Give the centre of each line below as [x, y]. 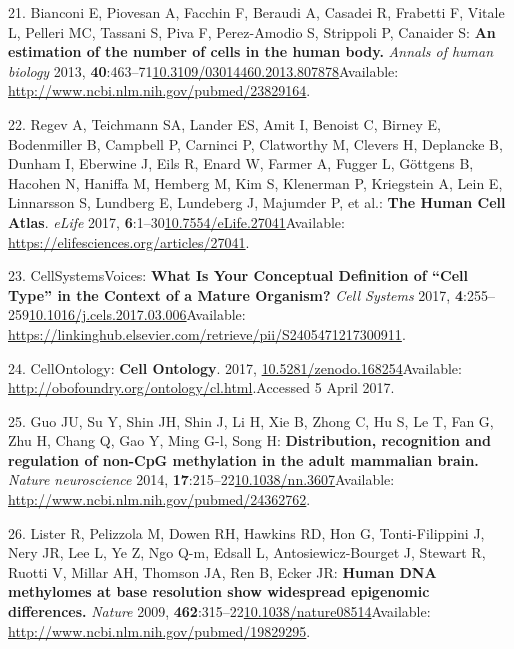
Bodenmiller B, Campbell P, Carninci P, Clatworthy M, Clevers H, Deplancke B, [255, 143]
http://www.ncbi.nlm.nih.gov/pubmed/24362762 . [159, 499]
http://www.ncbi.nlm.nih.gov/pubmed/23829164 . [159, 90]
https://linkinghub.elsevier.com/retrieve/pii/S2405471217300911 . [207, 333]
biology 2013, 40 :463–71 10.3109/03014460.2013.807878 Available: [203, 70]
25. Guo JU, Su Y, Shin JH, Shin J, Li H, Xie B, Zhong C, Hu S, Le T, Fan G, [251, 420]
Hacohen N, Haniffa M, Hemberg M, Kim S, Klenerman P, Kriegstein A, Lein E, [255, 182]
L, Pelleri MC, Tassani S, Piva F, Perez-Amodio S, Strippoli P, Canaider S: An [252, 31]
